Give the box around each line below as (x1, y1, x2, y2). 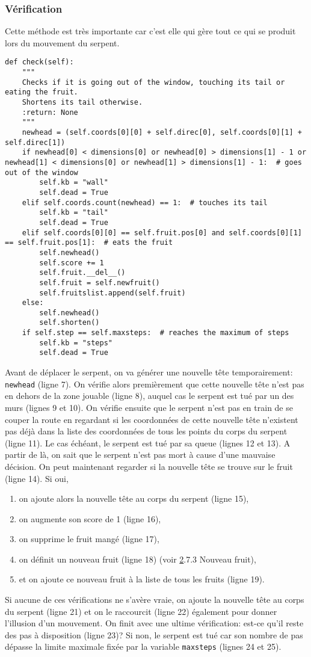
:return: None (22, 108, 78, 117)
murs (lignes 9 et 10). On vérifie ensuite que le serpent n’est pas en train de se (5, 401, 293, 413)
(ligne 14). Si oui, (5, 472, 69, 484)
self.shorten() (39, 318, 100, 327)
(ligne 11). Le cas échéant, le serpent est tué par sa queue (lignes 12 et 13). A (5, 436, 291, 449)
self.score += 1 (39, 258, 104, 267)
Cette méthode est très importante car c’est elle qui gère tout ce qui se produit (5, 25, 296, 37)
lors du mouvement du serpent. (5, 36, 120, 49)
